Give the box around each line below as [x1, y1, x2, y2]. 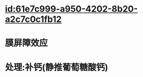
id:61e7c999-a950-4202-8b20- [5, 3, 138, 15]
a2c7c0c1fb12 [5, 14, 62, 25]
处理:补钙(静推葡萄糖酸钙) [5, 62, 108, 73]
